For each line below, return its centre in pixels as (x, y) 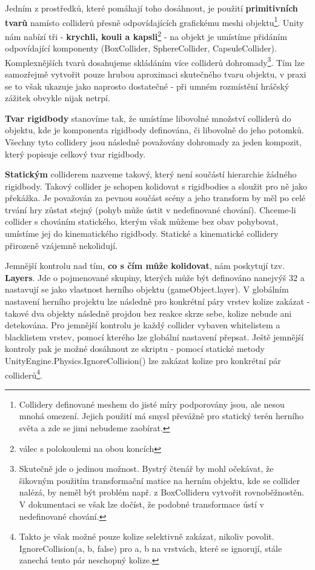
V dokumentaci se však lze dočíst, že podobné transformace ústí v (141, 504)
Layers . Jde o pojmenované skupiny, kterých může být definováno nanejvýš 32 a (155, 277)
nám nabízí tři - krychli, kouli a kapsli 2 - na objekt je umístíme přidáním (146, 35)
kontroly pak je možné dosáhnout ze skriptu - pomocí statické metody (135, 349)
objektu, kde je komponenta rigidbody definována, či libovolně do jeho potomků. (154, 130)
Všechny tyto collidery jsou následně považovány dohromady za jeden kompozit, (153, 141)
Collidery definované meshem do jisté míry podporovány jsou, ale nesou (152, 404)
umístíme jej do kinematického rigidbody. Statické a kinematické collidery (142, 234)
